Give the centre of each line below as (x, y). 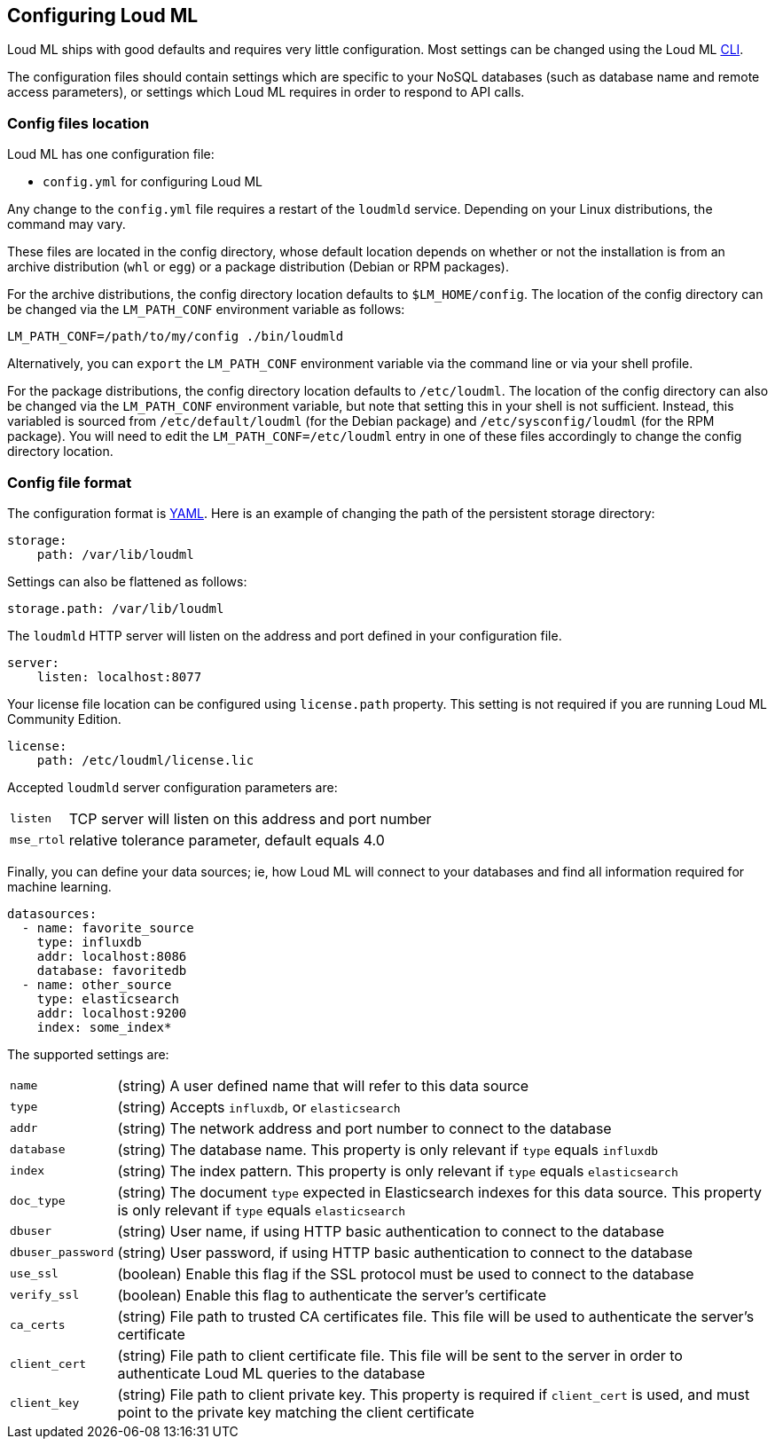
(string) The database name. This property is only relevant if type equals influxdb (388, 1149)
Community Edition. (64, 719)
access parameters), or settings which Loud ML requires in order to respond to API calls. (266, 92)
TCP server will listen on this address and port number (250, 818)
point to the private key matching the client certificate (296, 1412)
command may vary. (67, 224)
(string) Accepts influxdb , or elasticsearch (259, 1107)
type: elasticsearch (108, 998)
